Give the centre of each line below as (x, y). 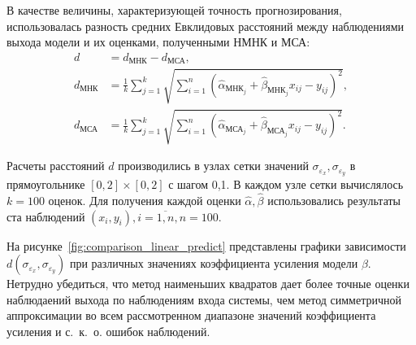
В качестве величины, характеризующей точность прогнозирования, (174, 10)
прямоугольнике (46, 184)
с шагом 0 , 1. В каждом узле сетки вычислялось (286, 184)
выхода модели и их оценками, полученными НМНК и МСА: (158, 42)
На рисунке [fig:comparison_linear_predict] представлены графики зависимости (206, 245)
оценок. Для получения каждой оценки (145, 201)
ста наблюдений (46, 216)
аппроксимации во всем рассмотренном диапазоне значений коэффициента (191, 315)
